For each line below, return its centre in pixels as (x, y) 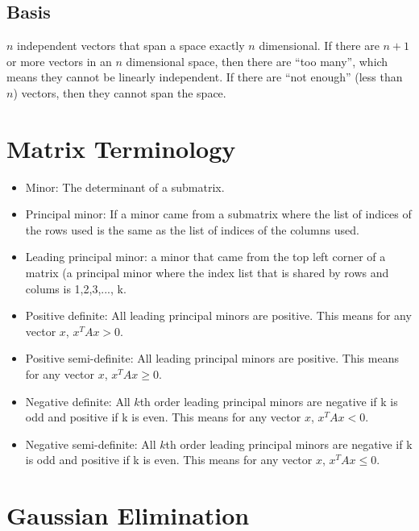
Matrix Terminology (121, 148)
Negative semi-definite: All (91, 444)
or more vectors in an (59, 61)
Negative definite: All (78, 401)
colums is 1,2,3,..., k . (76, 288)
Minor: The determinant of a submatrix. (125, 187)
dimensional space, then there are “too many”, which (257, 61)
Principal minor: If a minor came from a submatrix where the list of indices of (218, 214)
